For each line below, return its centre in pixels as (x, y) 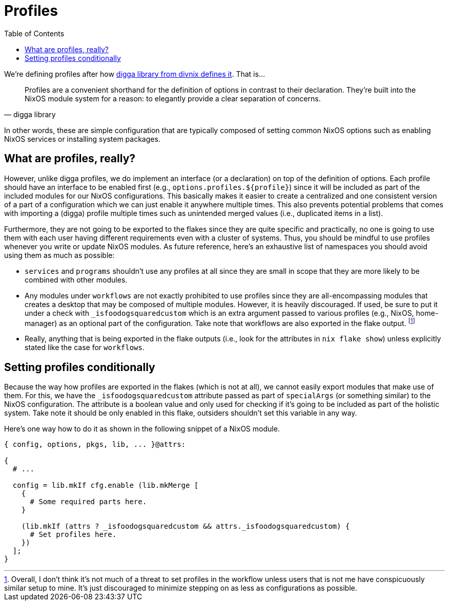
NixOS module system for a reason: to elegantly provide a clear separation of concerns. (173, 98)
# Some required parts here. (88, 502)
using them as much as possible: (59, 255)
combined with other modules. (76, 279)
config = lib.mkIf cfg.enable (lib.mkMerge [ (106, 485)
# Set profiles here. (73, 535)
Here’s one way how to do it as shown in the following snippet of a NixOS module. (142, 429)
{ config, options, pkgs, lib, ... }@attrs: (95, 445)
